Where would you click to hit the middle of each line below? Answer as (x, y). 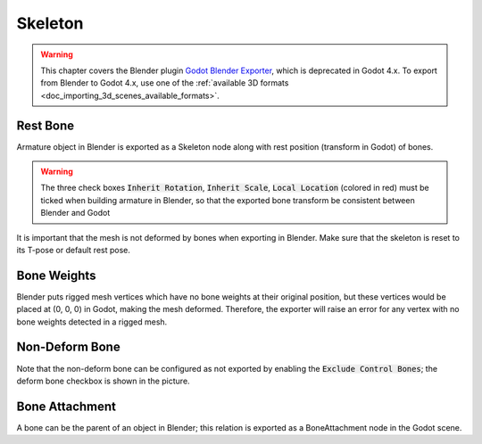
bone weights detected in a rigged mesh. (92, 322)
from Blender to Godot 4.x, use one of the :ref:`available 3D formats (165, 83)
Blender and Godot (75, 213)
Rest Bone (46, 125)
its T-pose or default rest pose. (74, 250)
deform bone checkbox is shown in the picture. (104, 381)
